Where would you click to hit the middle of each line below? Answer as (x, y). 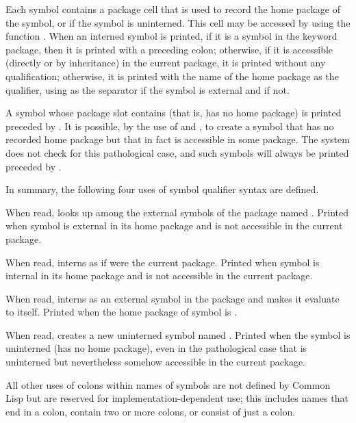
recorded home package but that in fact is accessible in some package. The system (178, 139)
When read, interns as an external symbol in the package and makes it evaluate (173, 298)
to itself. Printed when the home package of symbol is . (122, 312)
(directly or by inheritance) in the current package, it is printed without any (166, 63)
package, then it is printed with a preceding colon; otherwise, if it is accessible (169, 49)
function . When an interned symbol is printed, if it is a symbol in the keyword (171, 36)
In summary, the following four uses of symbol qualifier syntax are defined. (162, 189)
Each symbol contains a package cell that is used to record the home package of (173, 9)
